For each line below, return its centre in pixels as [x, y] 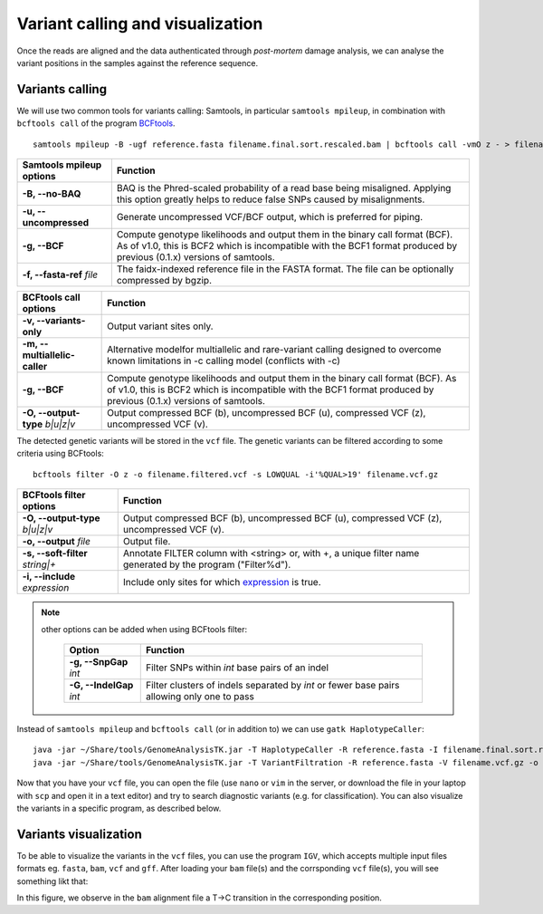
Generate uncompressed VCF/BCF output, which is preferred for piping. [270, 217]
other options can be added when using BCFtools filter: [144, 629]
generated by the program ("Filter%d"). [207, 564]
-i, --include [49, 577]
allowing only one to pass [200, 696]
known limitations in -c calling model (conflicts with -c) [224, 361]
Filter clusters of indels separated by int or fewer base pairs [273, 685]
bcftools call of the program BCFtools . [96, 123]
